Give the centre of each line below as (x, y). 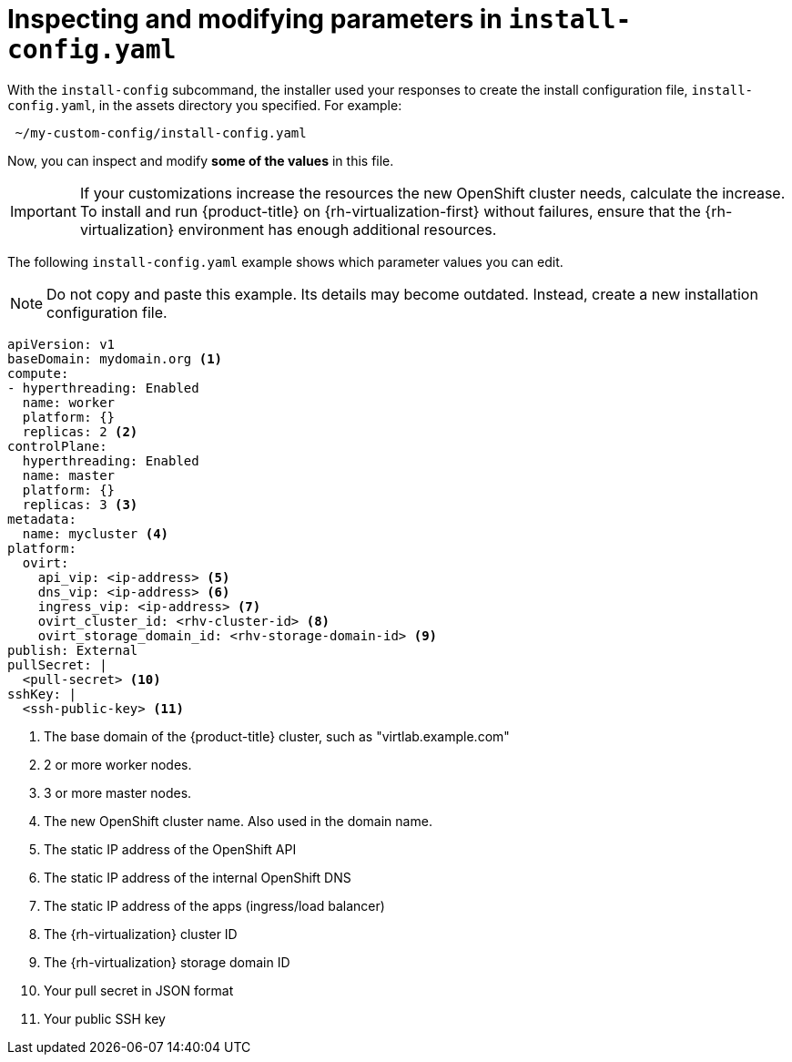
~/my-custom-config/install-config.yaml (161, 133)
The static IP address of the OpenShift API (170, 849)
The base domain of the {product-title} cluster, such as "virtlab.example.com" (277, 736)
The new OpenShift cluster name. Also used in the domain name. (238, 821)
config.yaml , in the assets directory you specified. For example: (205, 105)
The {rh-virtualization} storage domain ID (167, 962)
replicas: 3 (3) (80, 504)
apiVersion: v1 (61, 344)
